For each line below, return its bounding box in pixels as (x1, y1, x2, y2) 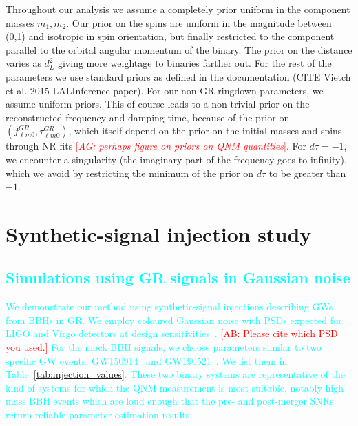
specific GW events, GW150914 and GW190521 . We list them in (6, 353, 288, 367)
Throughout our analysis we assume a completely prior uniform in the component (6, 2, 350, 16)
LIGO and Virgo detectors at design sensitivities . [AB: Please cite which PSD (6, 326, 338, 341)
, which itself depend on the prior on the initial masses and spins (68, 123, 342, 138)
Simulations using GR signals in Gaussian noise (6, 267, 350, 288)
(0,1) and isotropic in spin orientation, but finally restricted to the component (6, 29, 335, 43)
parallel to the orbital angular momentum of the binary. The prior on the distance (6, 42, 352, 57)
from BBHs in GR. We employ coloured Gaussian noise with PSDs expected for (6, 312, 342, 327)
